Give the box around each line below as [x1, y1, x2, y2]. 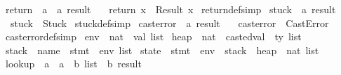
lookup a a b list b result [5, 56, 142, 71]
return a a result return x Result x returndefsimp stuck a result [5, 2, 336, 16]
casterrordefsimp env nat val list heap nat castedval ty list [5, 29, 302, 44]
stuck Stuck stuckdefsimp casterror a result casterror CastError [10, 15, 329, 30]
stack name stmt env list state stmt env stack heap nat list [5, 42, 319, 57]
